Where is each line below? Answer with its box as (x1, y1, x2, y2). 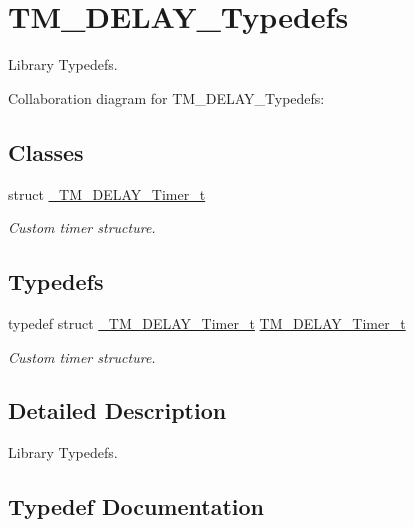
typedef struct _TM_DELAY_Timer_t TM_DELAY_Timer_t (8, 312, 406, 333)
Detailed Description (8, 395, 227, 426)
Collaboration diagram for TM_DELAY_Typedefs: (8, 87, 325, 108)
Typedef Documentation (8, 491, 264, 522)
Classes (8, 136, 84, 167)
